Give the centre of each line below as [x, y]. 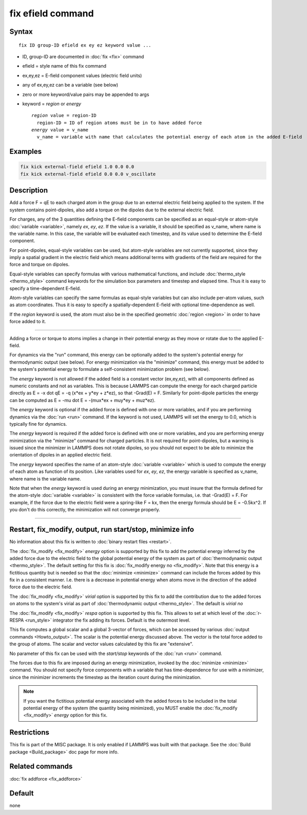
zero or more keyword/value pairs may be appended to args [86, 94]
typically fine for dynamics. [38, 424]
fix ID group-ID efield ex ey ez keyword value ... [85, 45]
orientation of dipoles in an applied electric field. [61, 455]
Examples [26, 152]
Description [29, 191]
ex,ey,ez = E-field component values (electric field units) [82, 75]
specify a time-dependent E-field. [45, 288]
